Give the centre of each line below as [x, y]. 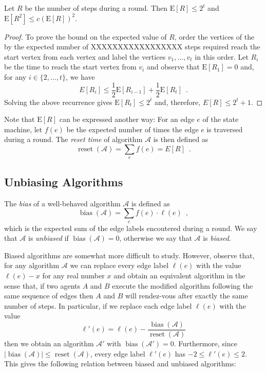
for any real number [73, 275]
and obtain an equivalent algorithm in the [179, 275]
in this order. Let [222, 56]
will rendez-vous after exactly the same [187, 296]
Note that [20, 119]
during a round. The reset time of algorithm [73, 139]
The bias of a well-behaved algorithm [62, 203]
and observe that [173, 67]
